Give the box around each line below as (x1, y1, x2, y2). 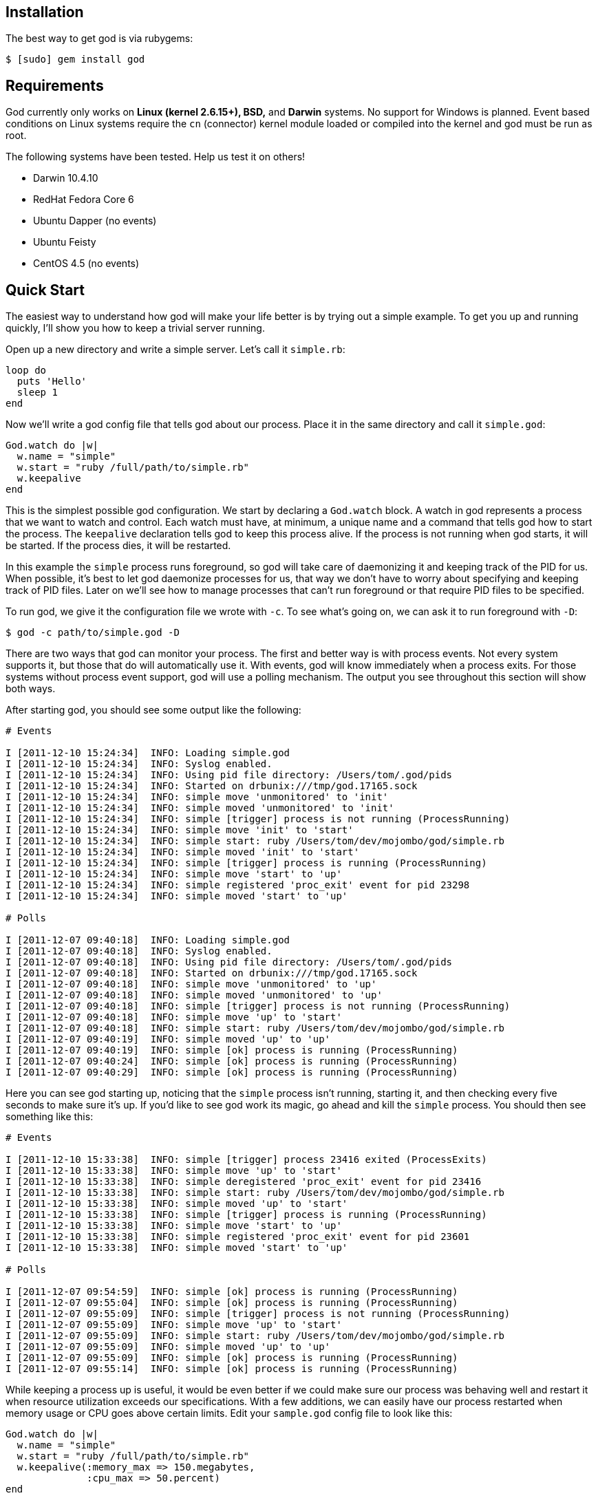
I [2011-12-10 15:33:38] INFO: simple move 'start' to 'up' (6, 1220, 342, 1232)
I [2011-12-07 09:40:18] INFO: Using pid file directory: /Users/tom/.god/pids (6, 956, 453, 968)
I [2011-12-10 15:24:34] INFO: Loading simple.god (6, 747, 290, 759)
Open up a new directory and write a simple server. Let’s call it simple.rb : (6, 343, 345, 356)
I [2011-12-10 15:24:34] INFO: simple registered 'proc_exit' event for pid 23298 (6, 879, 470, 891)
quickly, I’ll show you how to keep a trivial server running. (6, 322, 265, 334)
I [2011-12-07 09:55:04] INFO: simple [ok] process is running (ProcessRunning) (6, 1297, 458, 1309)
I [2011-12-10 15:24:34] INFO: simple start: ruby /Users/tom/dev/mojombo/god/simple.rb (6, 835, 504, 847)
